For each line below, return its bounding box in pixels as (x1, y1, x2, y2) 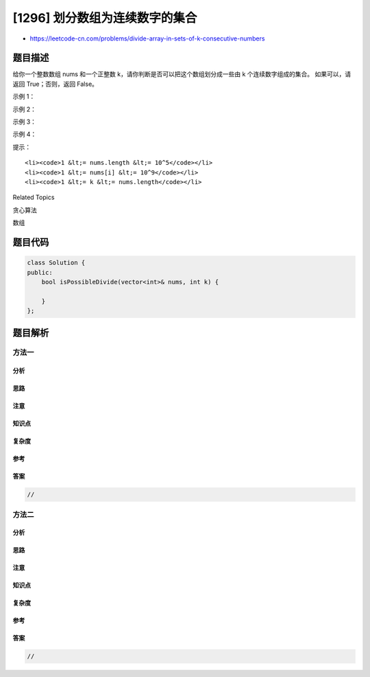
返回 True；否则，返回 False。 (12, 80, 99, 88)
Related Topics (12, 193, 55, 202)
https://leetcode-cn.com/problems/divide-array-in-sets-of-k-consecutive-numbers (29, 34, 265, 43)
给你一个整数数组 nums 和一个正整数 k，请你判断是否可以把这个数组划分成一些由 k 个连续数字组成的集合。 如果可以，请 (12, 70, 351, 78)
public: (27, 268, 53, 276)
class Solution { (27, 259, 86, 267)
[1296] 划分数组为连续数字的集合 (12, 10, 197, 25)
